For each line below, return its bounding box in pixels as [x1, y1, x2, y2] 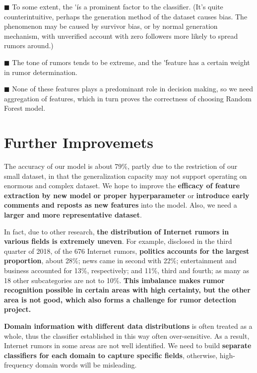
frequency [4, 360, 33, 370]
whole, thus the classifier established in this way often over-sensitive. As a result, [4, 330, 250, 341]
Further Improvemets [4, 132, 153, 152]
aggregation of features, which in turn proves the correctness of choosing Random [4, 93, 252, 103]
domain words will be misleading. [35, 360, 137, 370]
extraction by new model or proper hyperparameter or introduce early [4, 190, 250, 200]
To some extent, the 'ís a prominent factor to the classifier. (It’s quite [12, 1, 223, 11]
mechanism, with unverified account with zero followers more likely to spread [4, 30, 238, 41]
